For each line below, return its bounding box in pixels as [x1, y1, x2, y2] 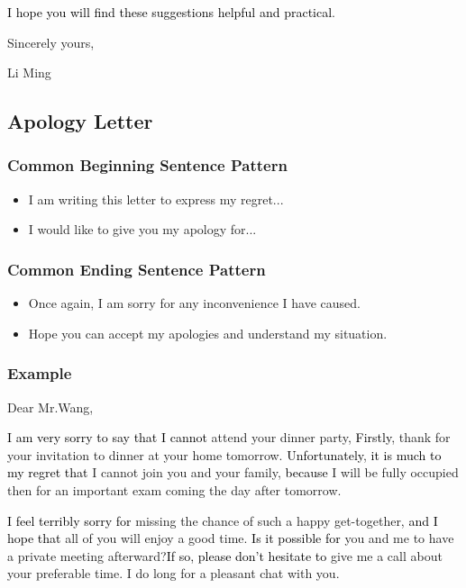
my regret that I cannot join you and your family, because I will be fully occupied [7, 463, 459, 482]
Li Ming [7, 63, 51, 82]
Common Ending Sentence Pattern [7, 258, 266, 280]
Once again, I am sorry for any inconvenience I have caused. [28, 294, 361, 312]
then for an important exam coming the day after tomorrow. [7, 480, 342, 499]
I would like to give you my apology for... [28, 220, 257, 239]
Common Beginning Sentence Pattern [7, 154, 288, 176]
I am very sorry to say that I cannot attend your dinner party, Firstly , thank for [7, 428, 451, 447]
